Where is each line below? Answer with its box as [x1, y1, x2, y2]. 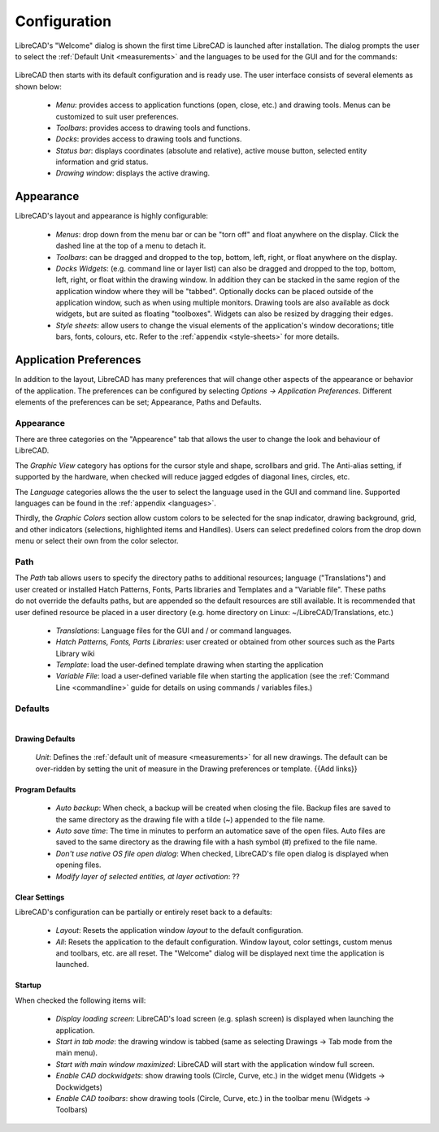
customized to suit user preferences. [55, 111, 179, 121]
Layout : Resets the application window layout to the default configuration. [55, 926, 304, 935]
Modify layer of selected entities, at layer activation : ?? [55, 871, 240, 881]
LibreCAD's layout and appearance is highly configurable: [15, 211, 209, 221]
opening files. [55, 860, 102, 870]
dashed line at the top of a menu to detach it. [55, 241, 206, 251]
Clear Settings [15, 892, 65, 902]
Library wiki [55, 648, 95, 658]
